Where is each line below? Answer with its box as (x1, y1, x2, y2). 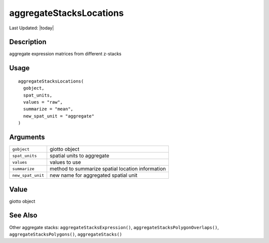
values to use (49, 159, 81, 166)
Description (9, 38, 47, 46)
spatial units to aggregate (49, 152, 110, 159)
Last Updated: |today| (9, 25, 54, 31)
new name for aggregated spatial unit (49, 172, 137, 179)
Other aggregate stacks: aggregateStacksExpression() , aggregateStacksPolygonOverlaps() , (9, 224, 219, 230)
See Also (9, 211, 37, 220)
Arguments (9, 133, 45, 141)
